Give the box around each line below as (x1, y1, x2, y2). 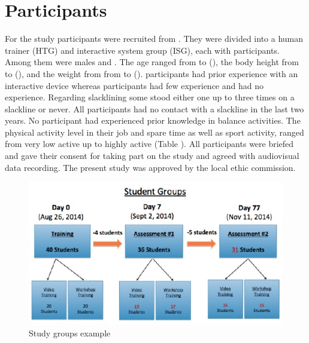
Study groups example (29, 326, 111, 339)
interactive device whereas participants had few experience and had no (5, 79, 263, 91)
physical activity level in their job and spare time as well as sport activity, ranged (5, 125, 304, 138)
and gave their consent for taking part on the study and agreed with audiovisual (5, 149, 299, 162)
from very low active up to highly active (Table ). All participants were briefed (5, 137, 294, 150)
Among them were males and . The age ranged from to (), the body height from (5, 56, 299, 68)
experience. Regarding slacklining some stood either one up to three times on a (5, 91, 295, 103)
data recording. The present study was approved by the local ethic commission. (5, 161, 296, 173)
